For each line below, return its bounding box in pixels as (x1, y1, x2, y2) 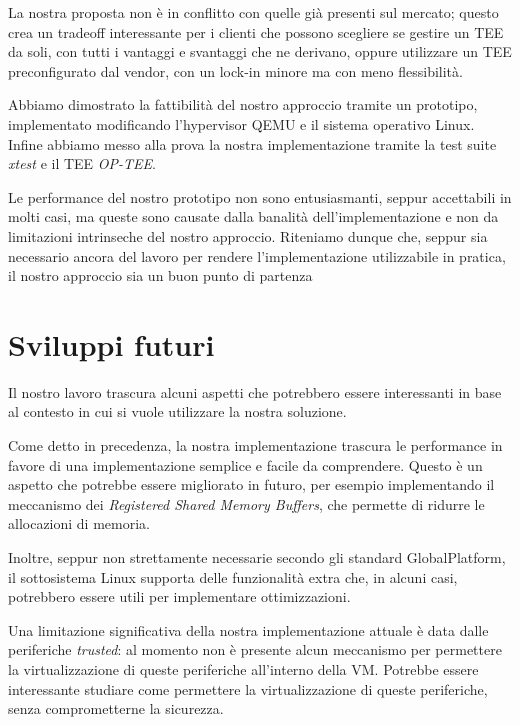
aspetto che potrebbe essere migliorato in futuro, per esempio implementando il (8, 474, 495, 495)
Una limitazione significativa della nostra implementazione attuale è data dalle (8, 619, 489, 640)
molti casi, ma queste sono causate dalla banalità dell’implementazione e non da (8, 206, 499, 227)
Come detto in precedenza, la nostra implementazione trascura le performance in (8, 435, 503, 456)
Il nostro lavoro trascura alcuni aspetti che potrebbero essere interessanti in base (8, 381, 502, 402)
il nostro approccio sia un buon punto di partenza (8, 265, 313, 286)
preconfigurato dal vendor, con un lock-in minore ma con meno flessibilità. (8, 60, 463, 81)
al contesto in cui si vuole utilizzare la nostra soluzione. (8, 401, 347, 422)
